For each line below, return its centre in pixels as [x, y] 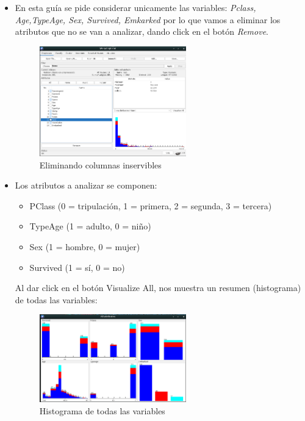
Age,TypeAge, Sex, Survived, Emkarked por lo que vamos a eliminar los [148, 19]
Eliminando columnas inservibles [100, 164]
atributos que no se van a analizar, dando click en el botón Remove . [142, 31]
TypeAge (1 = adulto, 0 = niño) [90, 226]
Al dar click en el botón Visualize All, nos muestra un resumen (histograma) [158, 288]
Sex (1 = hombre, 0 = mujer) [85, 246]
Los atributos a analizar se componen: [86, 185]
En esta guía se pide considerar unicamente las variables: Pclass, [135, 7]
